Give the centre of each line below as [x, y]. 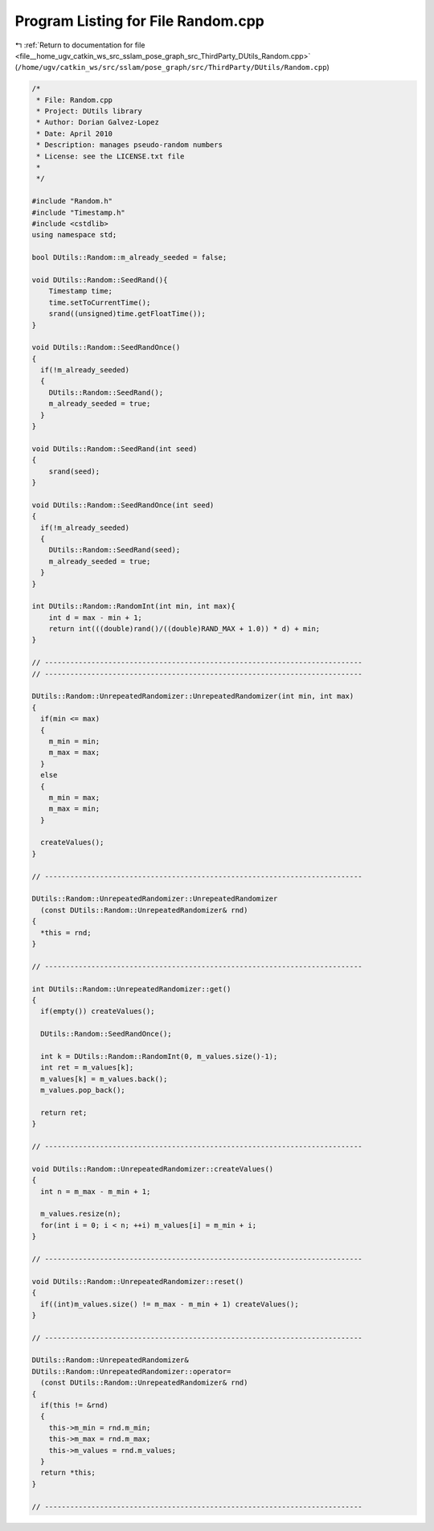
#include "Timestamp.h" [79, 212]
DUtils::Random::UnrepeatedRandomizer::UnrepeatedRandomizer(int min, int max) [193, 696]
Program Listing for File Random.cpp [139, 21]
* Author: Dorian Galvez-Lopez [98, 122]
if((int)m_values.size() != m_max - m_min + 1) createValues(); [170, 1304]
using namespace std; [74, 235]
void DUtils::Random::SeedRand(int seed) [115, 449]
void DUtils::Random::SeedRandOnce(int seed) [123, 505]
